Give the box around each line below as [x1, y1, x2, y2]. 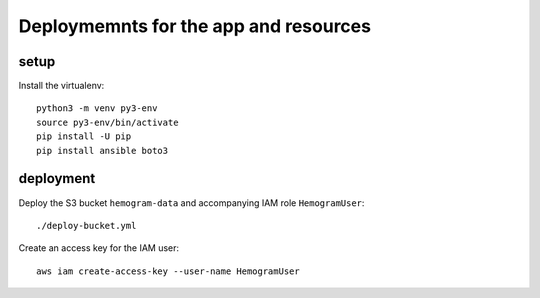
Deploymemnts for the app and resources [18, 15, 372, 37]
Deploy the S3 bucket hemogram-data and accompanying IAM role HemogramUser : [18, 196, 365, 209]
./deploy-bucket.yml [36, 220, 137, 231]
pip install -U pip [36, 131, 132, 142]
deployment [18, 170, 96, 187]
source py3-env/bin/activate [36, 116, 179, 128]
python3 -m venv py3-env [36, 103, 158, 114]
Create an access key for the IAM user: [18, 242, 180, 254]
